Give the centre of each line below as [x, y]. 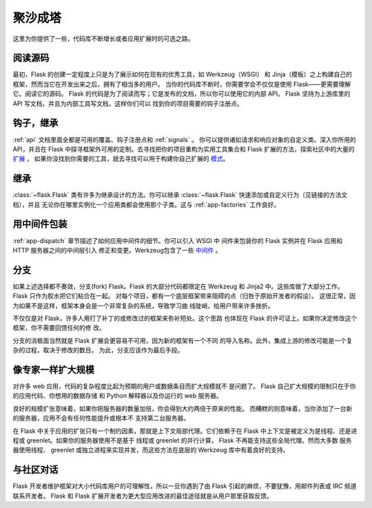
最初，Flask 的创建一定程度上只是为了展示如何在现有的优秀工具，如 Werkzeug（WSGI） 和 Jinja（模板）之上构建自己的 [183, 74]
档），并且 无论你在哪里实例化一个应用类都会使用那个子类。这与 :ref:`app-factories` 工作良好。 [146, 204]
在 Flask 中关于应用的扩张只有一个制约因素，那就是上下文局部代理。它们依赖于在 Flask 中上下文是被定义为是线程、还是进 [185, 431]
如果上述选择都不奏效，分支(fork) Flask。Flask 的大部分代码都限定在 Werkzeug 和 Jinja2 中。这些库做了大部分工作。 [178, 286]
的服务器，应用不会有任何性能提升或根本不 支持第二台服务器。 [101, 418]
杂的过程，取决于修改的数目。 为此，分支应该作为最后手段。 [98, 350]
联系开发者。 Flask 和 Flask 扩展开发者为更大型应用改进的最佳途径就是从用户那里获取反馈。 [143, 496]
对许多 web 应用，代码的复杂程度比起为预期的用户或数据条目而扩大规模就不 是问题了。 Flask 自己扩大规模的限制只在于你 [184, 386]
